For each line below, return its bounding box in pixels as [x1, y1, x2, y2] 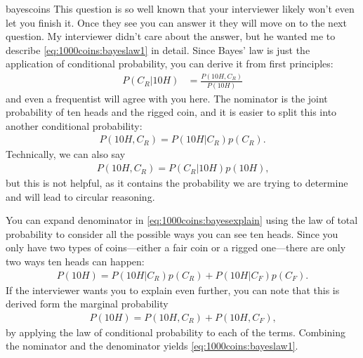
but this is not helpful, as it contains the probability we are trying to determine [6, 175, 348, 190]
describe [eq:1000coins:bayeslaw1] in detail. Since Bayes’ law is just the [6, 42, 310, 57]
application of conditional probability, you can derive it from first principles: [6, 56, 334, 71]
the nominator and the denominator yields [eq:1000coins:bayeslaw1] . [6, 338, 298, 353]
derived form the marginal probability [6, 296, 169, 311]
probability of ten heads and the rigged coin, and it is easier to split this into [6, 105, 337, 119]
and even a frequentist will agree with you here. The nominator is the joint [6, 91, 328, 105]
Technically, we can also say [6, 147, 126, 161]
